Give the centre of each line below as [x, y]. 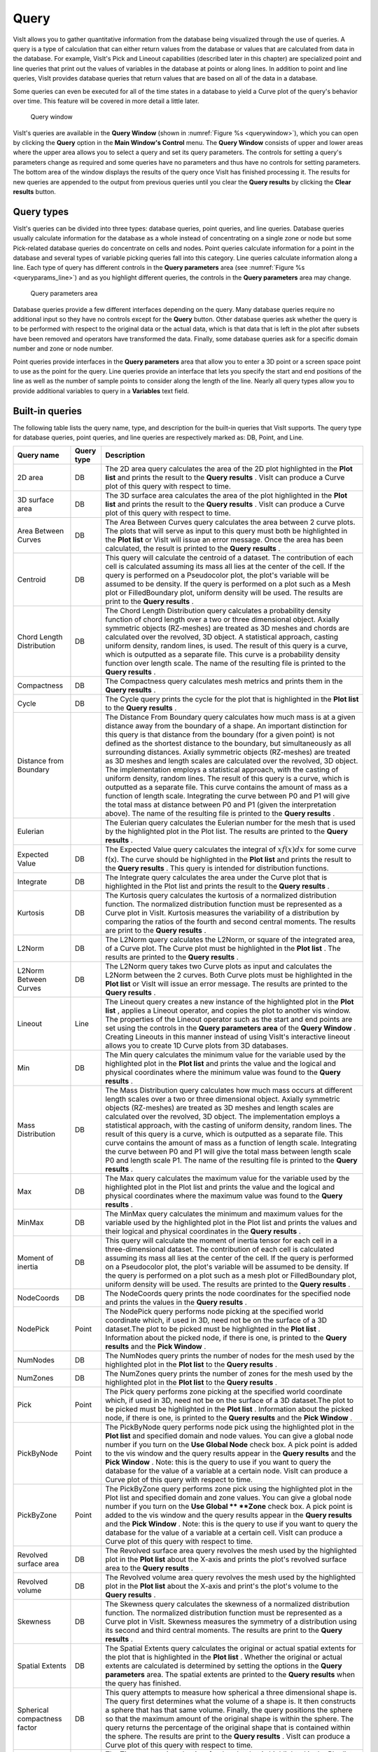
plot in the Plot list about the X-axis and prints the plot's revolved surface [226, 1559]
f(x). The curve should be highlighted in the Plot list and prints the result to [228, 859]
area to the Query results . [149, 1568]
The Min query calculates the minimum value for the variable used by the [225, 1055]
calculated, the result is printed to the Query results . [193, 549]
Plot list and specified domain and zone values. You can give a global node [229, 1498]
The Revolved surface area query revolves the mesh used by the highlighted [231, 1550]
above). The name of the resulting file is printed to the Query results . [220, 814]
